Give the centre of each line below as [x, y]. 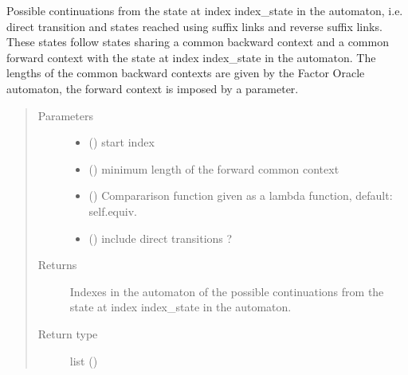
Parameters [65, 115]
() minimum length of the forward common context [214, 168]
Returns [57, 265]
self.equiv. [113, 211]
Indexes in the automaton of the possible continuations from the [227, 291]
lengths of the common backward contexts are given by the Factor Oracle [186, 73]
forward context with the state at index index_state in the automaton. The [191, 57]
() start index [122, 142]
